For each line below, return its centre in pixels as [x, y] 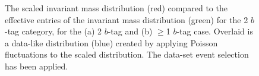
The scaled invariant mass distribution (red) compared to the [116, 8]
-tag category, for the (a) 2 [53, 31]
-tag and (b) [130, 31]
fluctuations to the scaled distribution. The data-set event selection [127, 54]
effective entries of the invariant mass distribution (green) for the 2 [127, 19]
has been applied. [37, 66]
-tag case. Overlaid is [215, 31]
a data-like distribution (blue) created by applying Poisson [111, 42]
